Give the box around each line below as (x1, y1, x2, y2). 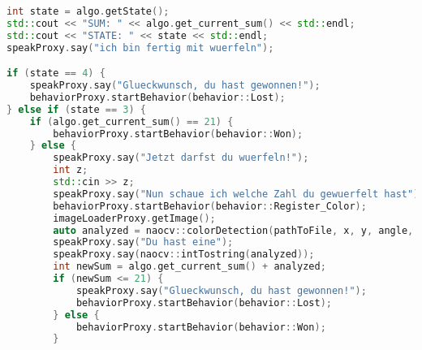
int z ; (53, 164, 88, 176)
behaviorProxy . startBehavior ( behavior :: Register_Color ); (53, 200, 367, 212)
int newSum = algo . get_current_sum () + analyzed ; (53, 261, 326, 273)
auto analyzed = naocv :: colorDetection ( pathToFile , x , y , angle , (53, 224, 414, 236)
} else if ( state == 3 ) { (6, 103, 146, 115)
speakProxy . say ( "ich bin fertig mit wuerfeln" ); (6, 41, 274, 54)
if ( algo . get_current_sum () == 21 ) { (29, 115, 234, 127)
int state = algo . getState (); (6, 6, 170, 17)
